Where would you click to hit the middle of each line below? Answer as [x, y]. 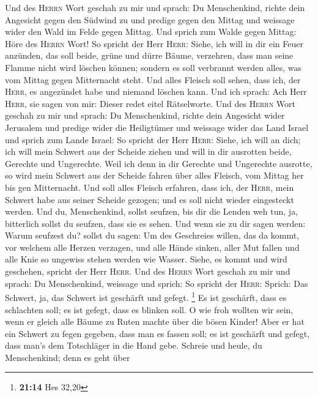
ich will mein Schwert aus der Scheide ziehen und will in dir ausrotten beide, [148, 151]
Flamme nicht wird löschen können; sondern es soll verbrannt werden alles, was [153, 67]
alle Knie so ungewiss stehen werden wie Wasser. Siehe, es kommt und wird [146, 259]
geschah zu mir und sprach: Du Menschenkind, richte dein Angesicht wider [145, 115]
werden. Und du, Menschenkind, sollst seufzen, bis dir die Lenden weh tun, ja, [152, 211]
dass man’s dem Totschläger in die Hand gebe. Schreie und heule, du [134, 345]
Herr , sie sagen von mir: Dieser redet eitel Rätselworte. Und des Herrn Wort [150, 103]
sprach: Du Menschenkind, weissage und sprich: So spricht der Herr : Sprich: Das [157, 283]
